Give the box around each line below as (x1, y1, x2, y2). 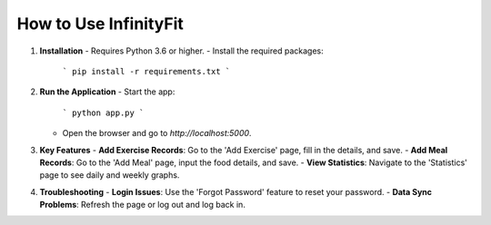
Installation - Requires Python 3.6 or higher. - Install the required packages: (39, 45, 324, 56)
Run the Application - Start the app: (39, 86, 175, 97)
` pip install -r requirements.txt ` (62, 66, 231, 76)
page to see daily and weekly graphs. (39, 170, 180, 181)
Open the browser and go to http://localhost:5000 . (62, 128, 252, 139)
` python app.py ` (62, 107, 145, 118)
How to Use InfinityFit (16, 14, 184, 34)
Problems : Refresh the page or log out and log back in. (39, 200, 245, 210)
